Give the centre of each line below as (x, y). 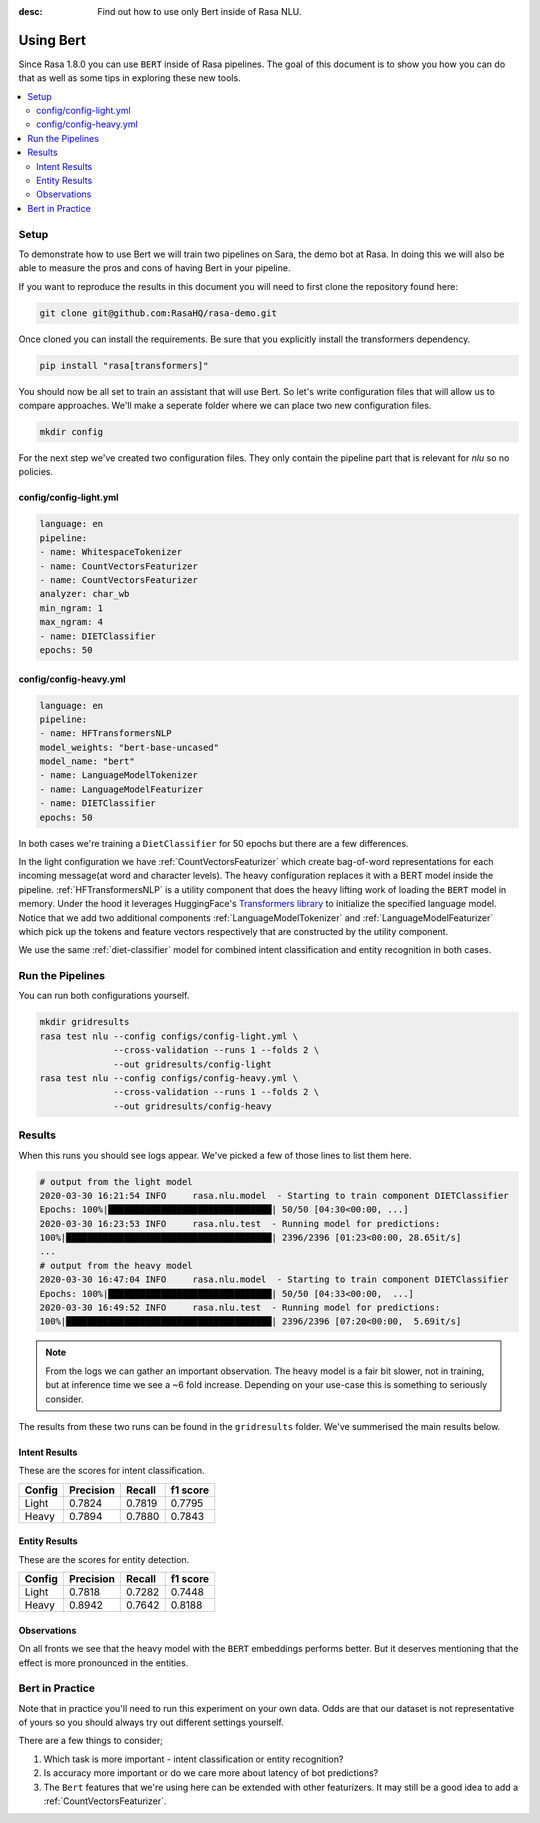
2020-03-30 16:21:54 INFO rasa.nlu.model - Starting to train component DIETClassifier (274, 1195)
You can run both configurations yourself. (104, 996)
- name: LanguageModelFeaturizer (121, 789)
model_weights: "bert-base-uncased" (129, 747)
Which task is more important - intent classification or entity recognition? (193, 1759)
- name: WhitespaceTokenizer (111, 552)
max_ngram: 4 (71, 622)
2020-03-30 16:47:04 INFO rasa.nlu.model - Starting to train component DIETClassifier (274, 1279)
